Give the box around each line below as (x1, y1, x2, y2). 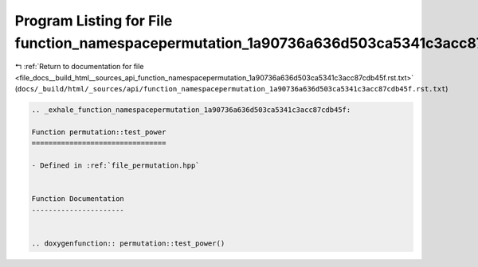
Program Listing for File (14, 12, 173, 29)
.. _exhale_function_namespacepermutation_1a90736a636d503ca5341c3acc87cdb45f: (31, 106, 351, 114)
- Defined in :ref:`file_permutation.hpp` (31, 161, 200, 170)
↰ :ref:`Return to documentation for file (14, 62, 144, 72)
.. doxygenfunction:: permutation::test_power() (31, 238, 225, 248)
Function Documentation (31, 195, 125, 203)
